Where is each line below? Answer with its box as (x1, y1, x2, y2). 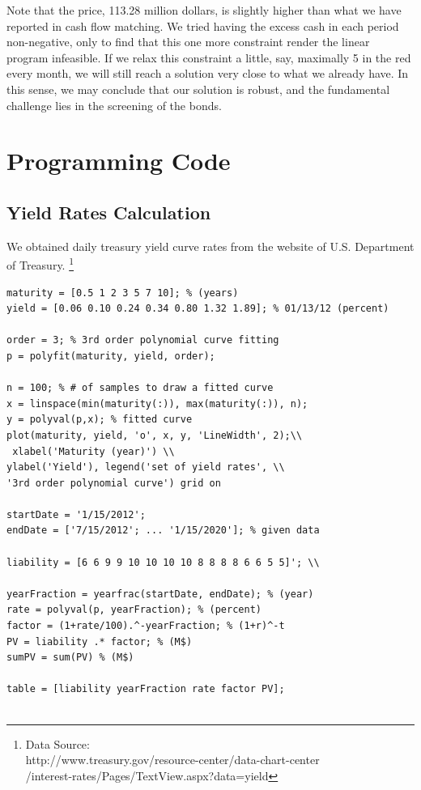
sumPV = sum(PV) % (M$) (6, 652, 134, 664)
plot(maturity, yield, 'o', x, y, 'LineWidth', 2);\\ (6, 429, 303, 441)
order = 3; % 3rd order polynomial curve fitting (6, 334, 279, 346)
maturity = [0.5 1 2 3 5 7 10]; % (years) (6, 287, 239, 299)
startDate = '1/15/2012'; (6, 508, 146, 520)
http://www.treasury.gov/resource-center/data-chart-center (25, 751, 320, 768)
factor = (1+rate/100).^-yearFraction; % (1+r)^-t (6, 620, 285, 632)
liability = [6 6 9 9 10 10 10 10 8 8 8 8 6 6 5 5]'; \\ (6, 556, 320, 568)
